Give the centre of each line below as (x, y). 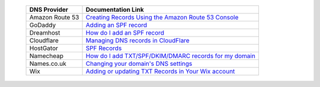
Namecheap (46, 56)
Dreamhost (45, 33)
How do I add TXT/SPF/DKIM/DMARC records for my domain (171, 56)
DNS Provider (49, 10)
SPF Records (104, 48)
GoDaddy (43, 25)
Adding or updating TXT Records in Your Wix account (160, 71)
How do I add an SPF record (125, 33)
